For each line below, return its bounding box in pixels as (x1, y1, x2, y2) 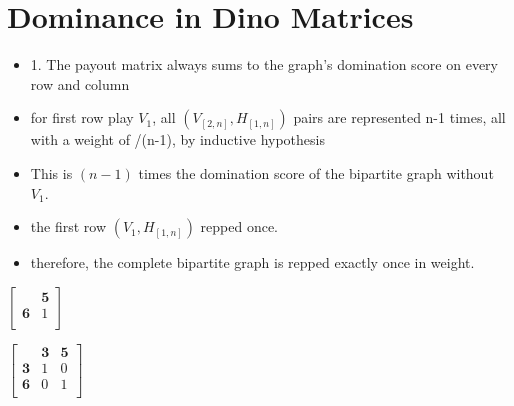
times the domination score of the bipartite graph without (138, 162, 494, 183)
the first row (30, 216, 107, 237)
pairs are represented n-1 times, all (293, 107, 506, 128)
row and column (30, 73, 130, 94)
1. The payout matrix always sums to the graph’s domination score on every (30, 54, 498, 75)
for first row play (30, 107, 134, 128)
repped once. (200, 216, 279, 237)
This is (30, 162, 73, 183)
